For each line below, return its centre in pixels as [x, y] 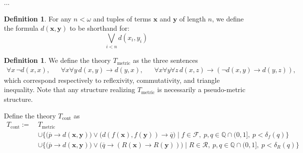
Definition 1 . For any [38, 18]
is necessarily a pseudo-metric [201, 89]
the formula [21, 28]
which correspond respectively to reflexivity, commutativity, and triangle [112, 80]
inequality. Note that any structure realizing [70, 89]
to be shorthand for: [100, 28]
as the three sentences [165, 60]
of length [192, 18]
